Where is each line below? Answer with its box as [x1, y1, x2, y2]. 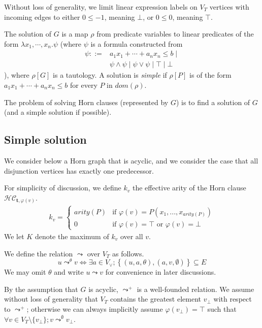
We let [4, 231, 24, 241]
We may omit [4, 267, 46, 277]
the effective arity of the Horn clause [132, 182, 246, 193]
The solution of [4, 28, 52, 39]
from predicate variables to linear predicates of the [96, 28, 254, 39]
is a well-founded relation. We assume [137, 283, 254, 294]
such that [207, 303, 237, 314]
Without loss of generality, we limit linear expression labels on [4, 2, 198, 12]
